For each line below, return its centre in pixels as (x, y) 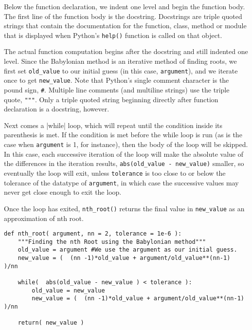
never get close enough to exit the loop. (63, 192)
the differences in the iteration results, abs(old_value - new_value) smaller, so (124, 163)
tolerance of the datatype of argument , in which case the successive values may (121, 182)
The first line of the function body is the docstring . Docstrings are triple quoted (123, 16)
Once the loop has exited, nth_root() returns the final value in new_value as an (124, 208)
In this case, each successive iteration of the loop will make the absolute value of (124, 154)
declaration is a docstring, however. (57, 109)
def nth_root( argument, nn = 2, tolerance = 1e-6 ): (93, 234)
